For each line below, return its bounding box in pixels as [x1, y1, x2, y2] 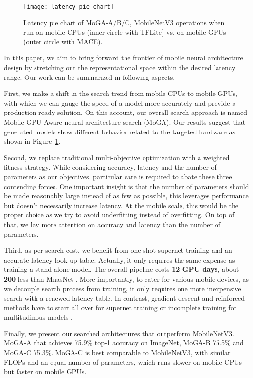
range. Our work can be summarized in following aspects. [4, 72, 175, 82]
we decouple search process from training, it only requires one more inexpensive [4, 283, 241, 293]
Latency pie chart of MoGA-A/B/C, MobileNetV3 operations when [23, 17, 225, 27]
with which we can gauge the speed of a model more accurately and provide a [4, 97, 236, 108]
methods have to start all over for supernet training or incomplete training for [4, 302, 237, 312]
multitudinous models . [4, 312, 72, 322]
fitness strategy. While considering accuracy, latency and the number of [4, 162, 217, 172]
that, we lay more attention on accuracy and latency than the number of [4, 219, 221, 229]
